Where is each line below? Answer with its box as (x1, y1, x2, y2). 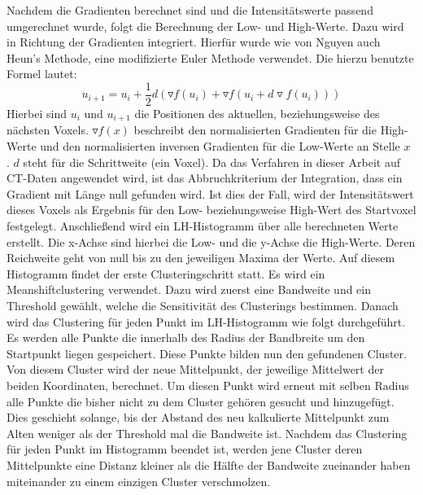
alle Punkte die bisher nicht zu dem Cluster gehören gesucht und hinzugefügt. (7, 392, 395, 410)
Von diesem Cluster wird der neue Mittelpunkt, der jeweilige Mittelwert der (7, 361, 384, 378)
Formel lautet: (7, 65, 77, 82)
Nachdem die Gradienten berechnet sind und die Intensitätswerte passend (7, 2, 373, 18)
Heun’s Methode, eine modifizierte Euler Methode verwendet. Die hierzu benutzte (7, 49, 414, 66)
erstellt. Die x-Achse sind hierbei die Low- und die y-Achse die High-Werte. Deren (7, 233, 416, 250)
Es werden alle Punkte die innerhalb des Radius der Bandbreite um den (7, 329, 365, 346)
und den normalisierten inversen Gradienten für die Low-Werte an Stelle (40, 138, 400, 155)
